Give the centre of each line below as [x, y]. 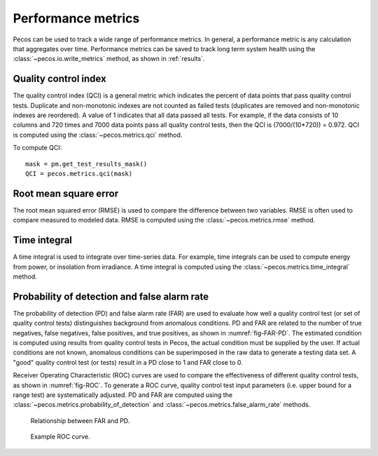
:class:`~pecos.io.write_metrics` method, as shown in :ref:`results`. [109, 59]
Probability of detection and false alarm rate [111, 296]
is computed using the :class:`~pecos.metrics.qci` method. [98, 135]
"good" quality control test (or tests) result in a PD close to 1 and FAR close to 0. [128, 362]
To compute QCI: [37, 148]
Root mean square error [66, 193]
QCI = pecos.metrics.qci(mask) [79, 173]
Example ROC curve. [60, 437]
